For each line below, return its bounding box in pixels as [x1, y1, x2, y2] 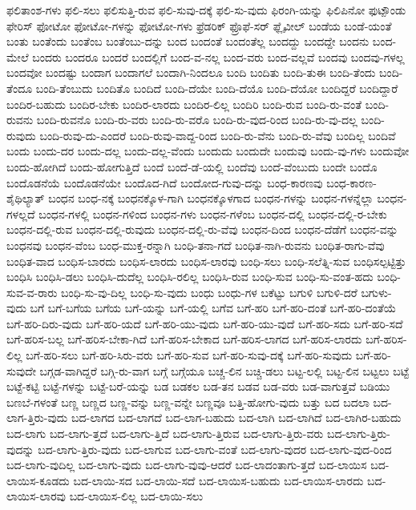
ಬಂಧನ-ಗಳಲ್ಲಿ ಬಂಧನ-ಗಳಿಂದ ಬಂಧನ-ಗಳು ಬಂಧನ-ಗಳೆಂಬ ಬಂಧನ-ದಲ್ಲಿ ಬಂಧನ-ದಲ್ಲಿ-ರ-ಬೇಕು [38, 205, 387, 222]
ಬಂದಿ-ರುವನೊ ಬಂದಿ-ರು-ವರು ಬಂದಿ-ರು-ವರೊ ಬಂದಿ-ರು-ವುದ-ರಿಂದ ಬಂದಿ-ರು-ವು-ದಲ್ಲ [36, 111, 357, 128]
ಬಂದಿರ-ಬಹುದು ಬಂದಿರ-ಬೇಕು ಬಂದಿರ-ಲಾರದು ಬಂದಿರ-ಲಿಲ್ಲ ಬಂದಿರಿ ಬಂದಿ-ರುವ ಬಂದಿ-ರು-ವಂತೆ [6, 95, 362, 112]
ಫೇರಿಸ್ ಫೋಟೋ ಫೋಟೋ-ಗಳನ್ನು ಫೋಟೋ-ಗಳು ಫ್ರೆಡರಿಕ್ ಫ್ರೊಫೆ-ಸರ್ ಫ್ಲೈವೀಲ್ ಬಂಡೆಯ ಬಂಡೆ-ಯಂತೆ [6, 17, 392, 34]
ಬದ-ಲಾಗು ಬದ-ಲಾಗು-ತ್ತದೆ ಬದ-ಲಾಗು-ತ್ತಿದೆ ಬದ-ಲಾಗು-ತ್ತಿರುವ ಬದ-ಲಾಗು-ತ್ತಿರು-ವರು [6, 425, 324, 442]
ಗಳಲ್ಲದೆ [6, 205, 35, 222]
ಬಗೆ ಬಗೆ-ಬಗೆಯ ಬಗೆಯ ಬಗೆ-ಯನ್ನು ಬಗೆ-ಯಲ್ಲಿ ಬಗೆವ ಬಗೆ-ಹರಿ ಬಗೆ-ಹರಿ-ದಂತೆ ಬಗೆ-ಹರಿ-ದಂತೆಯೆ [30, 299, 397, 316]
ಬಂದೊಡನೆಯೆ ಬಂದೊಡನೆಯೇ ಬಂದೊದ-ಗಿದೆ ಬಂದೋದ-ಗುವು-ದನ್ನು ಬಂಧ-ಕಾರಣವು [6, 174, 323, 191]
